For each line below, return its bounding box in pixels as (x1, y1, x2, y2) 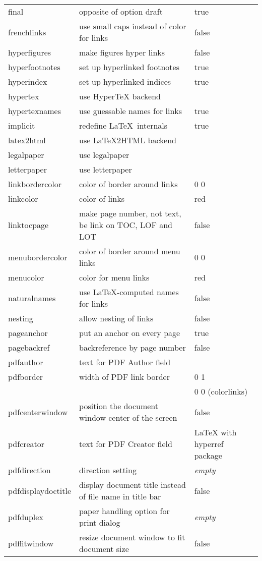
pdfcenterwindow (8, 406, 68, 418)
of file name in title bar (79, 490, 161, 502)
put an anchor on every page (79, 327, 180, 339)
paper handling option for (79, 505, 170, 517)
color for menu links (79, 271, 150, 283)
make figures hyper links (79, 46, 165, 58)
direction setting (79, 464, 137, 476)
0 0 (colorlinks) (194, 385, 248, 397)
